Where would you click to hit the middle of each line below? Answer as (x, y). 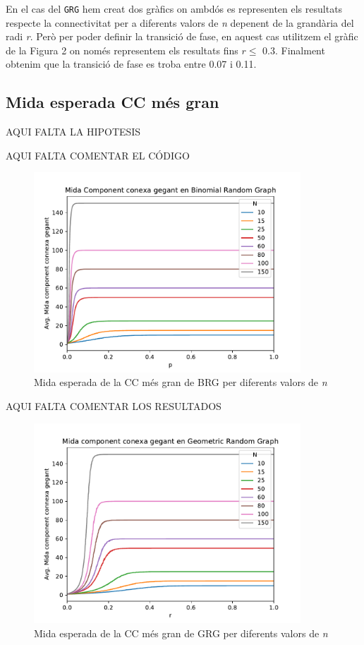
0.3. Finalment (294, 50)
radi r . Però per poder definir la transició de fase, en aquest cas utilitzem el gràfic (182, 36)
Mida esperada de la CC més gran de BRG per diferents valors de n (181, 382)
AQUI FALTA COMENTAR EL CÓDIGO (98, 155)
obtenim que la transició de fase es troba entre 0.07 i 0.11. (131, 64)
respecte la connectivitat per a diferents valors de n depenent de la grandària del (180, 22)
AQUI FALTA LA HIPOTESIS (73, 132)
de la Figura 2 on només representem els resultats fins (122, 50)
